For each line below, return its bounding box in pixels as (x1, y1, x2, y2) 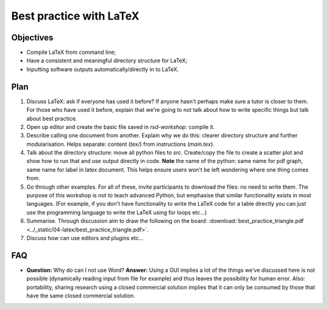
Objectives (11, 32, 54, 43)
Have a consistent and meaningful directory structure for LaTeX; (26, 57, 188, 64)
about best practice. (26, 115, 77, 122)
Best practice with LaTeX (11, 9, 140, 23)
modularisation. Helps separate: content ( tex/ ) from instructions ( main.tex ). (26, 140, 214, 148)
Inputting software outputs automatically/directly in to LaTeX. (26, 65, 179, 73)
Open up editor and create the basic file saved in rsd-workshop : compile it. (26, 123, 215, 131)
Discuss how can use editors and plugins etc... (26, 234, 144, 241)
